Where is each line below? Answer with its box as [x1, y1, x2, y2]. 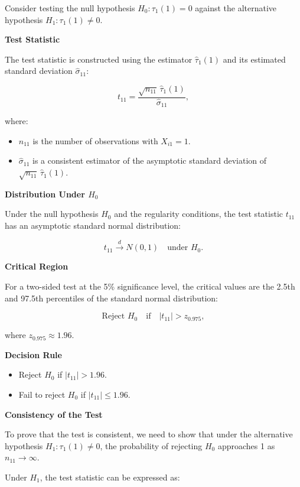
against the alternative [195, 2, 277, 14]
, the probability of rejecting [100, 439, 203, 452]
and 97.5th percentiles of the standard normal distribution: [5, 291, 218, 304]
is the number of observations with [32, 134, 158, 147]
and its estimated [223, 53, 286, 65]
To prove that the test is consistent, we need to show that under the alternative [5, 428, 293, 440]
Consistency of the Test [5, 408, 103, 420]
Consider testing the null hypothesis [5, 2, 135, 14]
